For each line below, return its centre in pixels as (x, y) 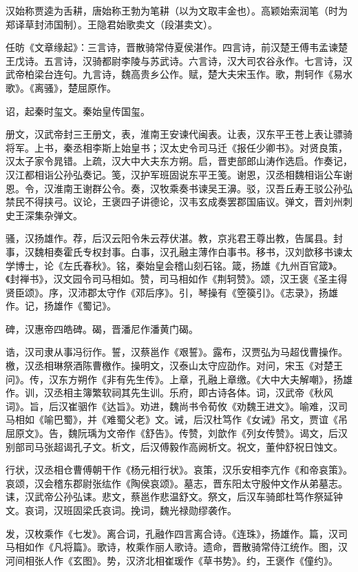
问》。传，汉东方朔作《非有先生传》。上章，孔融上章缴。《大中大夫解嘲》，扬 (174, 379)
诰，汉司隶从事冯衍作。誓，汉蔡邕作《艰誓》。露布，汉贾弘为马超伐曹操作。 (177, 352)
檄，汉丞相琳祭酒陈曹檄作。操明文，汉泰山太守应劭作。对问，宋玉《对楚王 (174, 366)
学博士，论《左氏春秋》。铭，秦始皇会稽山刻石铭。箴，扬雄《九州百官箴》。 (174, 265)
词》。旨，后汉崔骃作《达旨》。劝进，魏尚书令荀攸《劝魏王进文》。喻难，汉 (172, 406)
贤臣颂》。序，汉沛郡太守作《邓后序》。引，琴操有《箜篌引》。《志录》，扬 (167, 292)
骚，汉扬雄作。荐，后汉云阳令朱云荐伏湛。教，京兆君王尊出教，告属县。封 (174, 238)
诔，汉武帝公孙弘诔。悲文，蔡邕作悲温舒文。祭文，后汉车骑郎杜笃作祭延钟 (174, 497)
